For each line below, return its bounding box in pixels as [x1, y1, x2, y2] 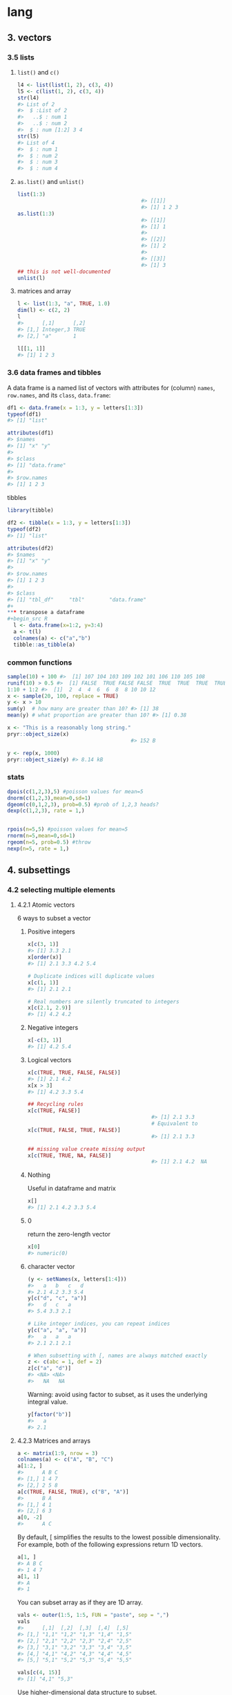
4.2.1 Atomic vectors [17, 900, 75, 909]
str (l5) [17, 133, 39, 140]
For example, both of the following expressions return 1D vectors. [17, 1540, 203, 1549]
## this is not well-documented [17, 268, 110, 275]
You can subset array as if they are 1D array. [17, 1598, 143, 1606]
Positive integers [27, 927, 75, 936]
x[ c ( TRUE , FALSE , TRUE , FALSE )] [27, 1127, 121, 1133]
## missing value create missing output [27, 1145, 146, 1152]
